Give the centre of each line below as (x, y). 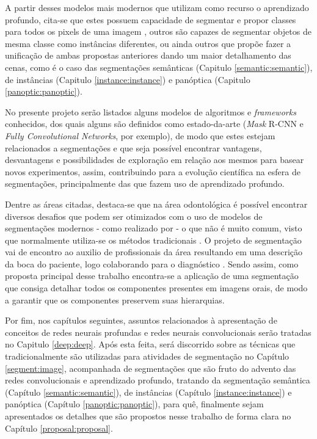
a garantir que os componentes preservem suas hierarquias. (115, 299)
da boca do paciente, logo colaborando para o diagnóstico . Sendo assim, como (152, 263)
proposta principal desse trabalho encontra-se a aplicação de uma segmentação (152, 276)
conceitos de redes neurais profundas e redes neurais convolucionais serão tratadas (158, 332)
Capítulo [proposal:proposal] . (59, 428)
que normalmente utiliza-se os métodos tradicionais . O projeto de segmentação (153, 240)
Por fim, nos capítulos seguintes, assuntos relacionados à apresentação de (141, 320)
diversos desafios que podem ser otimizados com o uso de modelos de (134, 216)
